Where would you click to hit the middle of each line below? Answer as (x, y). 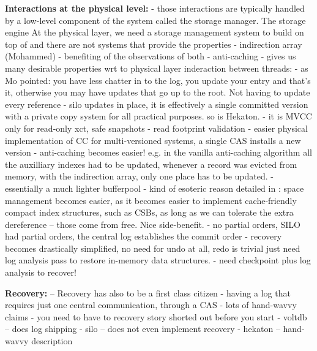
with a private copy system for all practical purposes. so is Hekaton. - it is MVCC (158, 116)
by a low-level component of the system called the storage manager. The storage (155, 20)
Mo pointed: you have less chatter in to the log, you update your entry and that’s (158, 80)
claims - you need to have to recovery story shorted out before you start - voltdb (156, 316)
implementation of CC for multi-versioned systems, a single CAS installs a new (153, 140)
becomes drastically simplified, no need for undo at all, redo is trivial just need (153, 248)
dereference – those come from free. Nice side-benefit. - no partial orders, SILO (153, 224)
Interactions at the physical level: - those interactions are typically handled (155, 8)
